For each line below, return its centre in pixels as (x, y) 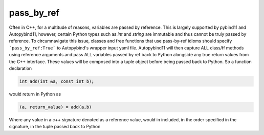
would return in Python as (35, 94)
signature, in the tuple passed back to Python (55, 127)
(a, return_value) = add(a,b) (55, 107)
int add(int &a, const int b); (57, 81)
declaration (20, 68)
